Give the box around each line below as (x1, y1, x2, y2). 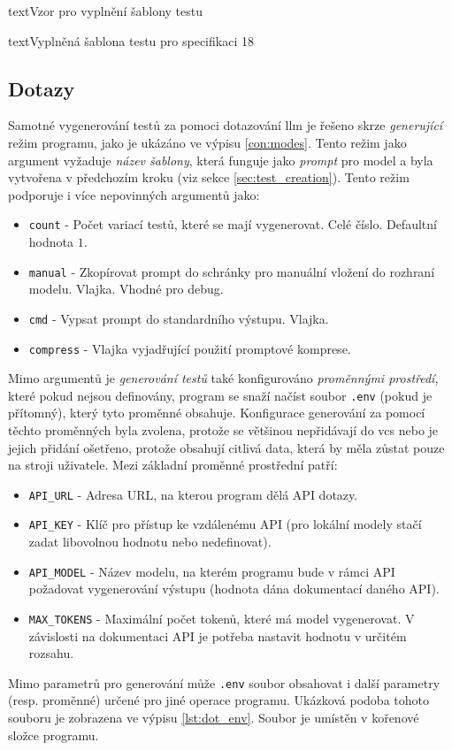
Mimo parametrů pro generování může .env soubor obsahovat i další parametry (8, 673, 441, 692)
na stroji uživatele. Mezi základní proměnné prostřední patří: (8, 455, 338, 474)
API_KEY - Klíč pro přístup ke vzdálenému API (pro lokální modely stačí (28, 515, 422, 533)
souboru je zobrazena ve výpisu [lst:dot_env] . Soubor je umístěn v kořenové (8, 708, 419, 727)
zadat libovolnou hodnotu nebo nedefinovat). (28, 532, 272, 551)
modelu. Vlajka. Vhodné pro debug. (28, 279, 224, 298)
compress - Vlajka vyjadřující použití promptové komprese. (28, 339, 351, 357)
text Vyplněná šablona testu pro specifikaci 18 (8, 31, 254, 50)
